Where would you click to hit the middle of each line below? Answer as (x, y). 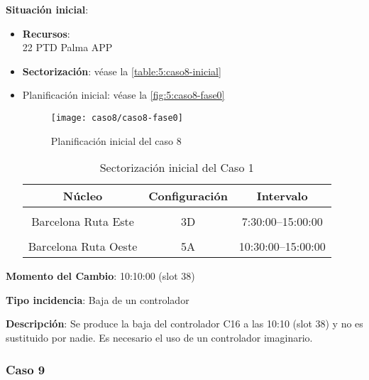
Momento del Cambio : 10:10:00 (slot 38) (100, 276)
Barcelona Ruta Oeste (83, 246)
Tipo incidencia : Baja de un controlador (98, 299)
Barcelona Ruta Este (83, 222)
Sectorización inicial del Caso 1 (177, 168)
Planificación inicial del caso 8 (116, 140)
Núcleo (83, 196)
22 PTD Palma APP (67, 47)
